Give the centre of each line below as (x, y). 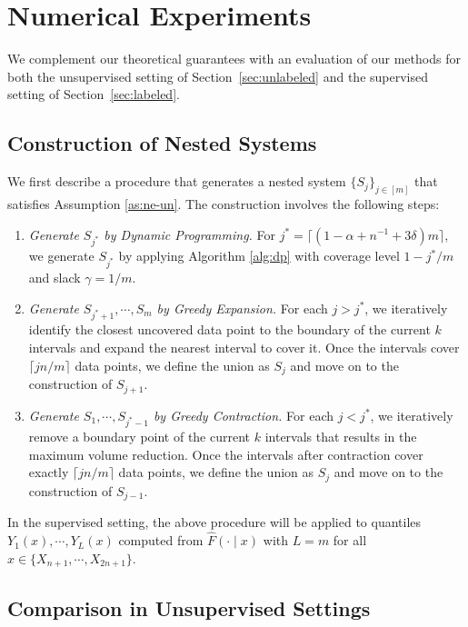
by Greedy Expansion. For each (242, 308)
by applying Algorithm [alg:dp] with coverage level (259, 256)
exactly (49, 472)
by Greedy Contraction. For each (243, 415)
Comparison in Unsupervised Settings (189, 607)
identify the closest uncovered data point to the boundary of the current (229, 329)
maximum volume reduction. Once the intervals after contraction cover (226, 454)
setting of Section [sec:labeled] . (94, 94)
